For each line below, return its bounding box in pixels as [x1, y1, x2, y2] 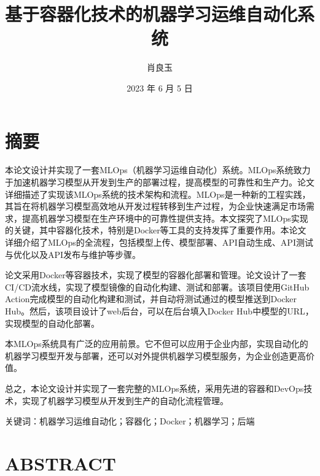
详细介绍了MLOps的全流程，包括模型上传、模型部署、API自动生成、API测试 [5, 236, 313, 248]
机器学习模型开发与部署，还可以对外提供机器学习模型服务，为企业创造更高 [5, 349, 306, 362]
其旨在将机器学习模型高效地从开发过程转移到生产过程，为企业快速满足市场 [5, 200, 306, 213]
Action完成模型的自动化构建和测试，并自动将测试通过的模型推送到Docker [5, 292, 297, 305]
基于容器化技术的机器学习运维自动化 [5, 1, 298, 26]
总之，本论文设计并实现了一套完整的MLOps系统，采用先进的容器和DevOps [5, 381, 304, 394]
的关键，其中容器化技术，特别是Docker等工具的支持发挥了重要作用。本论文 [5, 224, 306, 236]
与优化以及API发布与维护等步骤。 [5, 248, 141, 260]
